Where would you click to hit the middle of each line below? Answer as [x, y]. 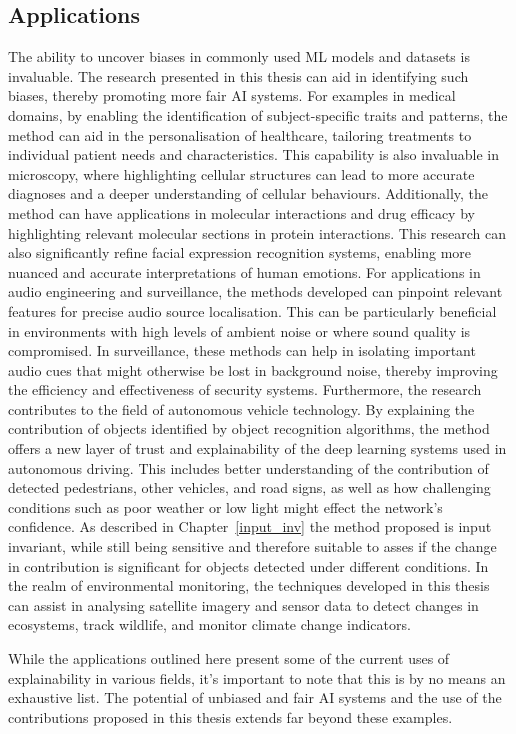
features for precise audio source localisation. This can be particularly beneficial [252, 310]
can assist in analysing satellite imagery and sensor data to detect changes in [243, 604]
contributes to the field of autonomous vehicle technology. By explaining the [241, 408]
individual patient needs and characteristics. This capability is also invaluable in [253, 154]
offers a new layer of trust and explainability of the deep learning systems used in [257, 448]
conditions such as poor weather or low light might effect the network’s [225, 506]
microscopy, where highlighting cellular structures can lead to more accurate [241, 173]
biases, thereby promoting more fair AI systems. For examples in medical [232, 95]
